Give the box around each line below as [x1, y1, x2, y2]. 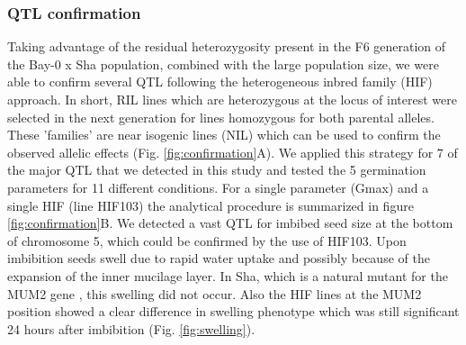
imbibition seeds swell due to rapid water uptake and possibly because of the [7, 249, 430, 268]
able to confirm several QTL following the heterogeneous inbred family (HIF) [7, 72, 433, 91]
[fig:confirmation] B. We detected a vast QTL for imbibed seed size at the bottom [7, 213, 453, 232]
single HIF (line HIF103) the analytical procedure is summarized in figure [7, 195, 414, 214]
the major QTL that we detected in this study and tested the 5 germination [7, 160, 426, 179]
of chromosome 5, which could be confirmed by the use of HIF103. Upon [7, 231, 407, 250]
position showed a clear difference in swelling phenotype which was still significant [7, 302, 460, 321]
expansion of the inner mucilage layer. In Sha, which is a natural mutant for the [7, 266, 448, 285]
